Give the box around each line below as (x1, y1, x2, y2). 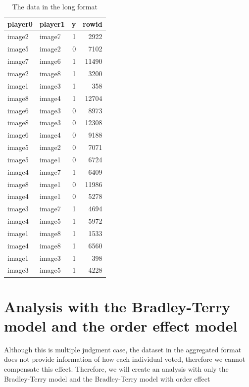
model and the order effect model (4, 315, 238, 336)
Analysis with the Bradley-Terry (4, 296, 231, 316)
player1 (39, 18, 65, 29)
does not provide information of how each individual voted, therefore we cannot (4, 354, 246, 364)
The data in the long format (12, 1, 98, 11)
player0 (7, 18, 33, 29)
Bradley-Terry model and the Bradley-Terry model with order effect (4, 373, 210, 384)
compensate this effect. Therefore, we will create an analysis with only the (4, 364, 229, 374)
